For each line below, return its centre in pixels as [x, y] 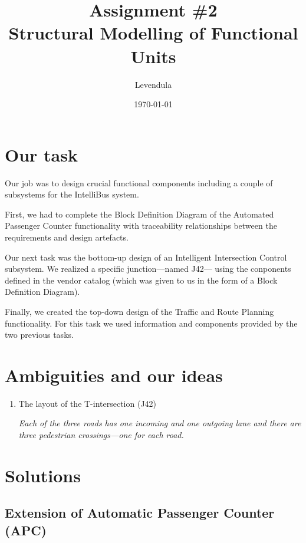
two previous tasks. [39, 335]
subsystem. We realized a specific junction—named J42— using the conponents [148, 269]
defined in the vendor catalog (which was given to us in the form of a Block [141, 280]
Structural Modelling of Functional [153, 33]
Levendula [153, 84]
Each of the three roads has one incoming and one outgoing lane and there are [160, 423]
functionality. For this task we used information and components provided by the [151, 323]
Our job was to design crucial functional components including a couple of [139, 182]
